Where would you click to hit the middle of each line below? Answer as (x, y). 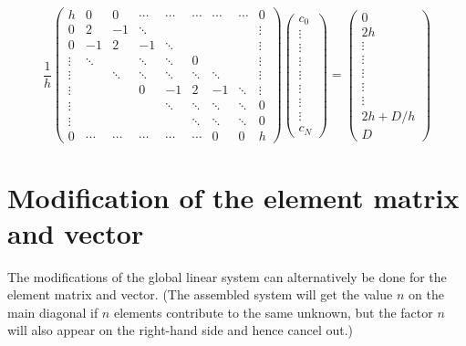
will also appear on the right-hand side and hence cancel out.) (181, 330)
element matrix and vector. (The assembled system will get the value (200, 294)
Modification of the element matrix (233, 197)
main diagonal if (53, 312)
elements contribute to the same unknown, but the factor (273, 312)
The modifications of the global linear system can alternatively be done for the (227, 276)
